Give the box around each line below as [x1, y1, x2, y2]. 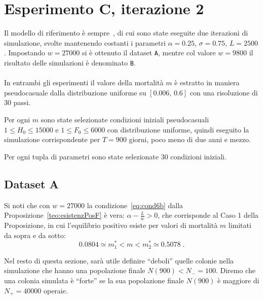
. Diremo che [215, 265, 255, 276]
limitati [228, 220, 251, 230]
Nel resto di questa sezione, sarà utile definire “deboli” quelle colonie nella [4, 255, 234, 265]
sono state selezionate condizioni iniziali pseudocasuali [41, 114, 209, 124]
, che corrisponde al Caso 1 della [158, 210, 258, 220]
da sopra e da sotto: [4, 229, 66, 240]
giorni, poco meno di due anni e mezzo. [129, 134, 251, 145]
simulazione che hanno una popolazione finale [4, 265, 145, 276]
